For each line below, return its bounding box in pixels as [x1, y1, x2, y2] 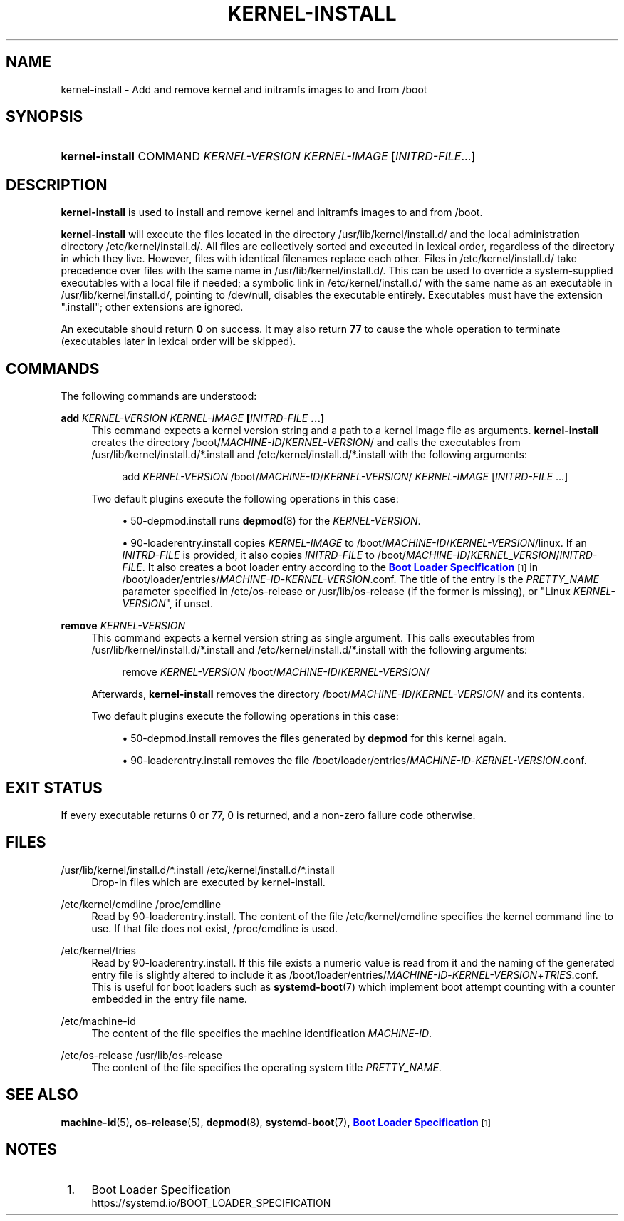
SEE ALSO [6, 1086, 78, 1104]
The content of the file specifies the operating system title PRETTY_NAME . [91, 1061, 442, 1073]
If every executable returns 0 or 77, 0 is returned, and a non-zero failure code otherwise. [61, 808, 476, 821]
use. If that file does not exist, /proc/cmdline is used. [91, 922, 338, 934]
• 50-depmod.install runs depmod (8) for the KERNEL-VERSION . [122, 515, 421, 527]
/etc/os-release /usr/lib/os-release [61, 1049, 223, 1061]
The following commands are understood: [61, 390, 257, 403]
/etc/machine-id [61, 1014, 136, 1027]
